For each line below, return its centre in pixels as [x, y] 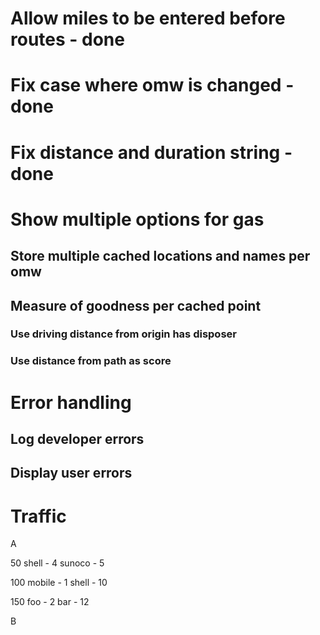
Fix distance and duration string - [151, 152]
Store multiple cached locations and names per [160, 256]
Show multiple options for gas [137, 219]
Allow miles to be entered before [148, 18]
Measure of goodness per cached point [136, 305]
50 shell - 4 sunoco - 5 [57, 563]
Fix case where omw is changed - [152, 85]
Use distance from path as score [91, 361]
